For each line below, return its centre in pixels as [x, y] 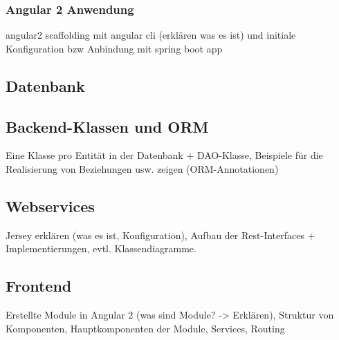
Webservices [50, 206]
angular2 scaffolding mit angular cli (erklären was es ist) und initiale [151, 35]
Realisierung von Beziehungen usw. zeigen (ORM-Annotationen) [142, 168]
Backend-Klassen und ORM [107, 126]
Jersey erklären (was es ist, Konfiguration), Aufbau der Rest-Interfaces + [161, 235]
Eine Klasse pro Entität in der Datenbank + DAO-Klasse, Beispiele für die [164, 155]
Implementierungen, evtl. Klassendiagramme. [101, 248]
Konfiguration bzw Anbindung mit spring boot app [114, 48]
